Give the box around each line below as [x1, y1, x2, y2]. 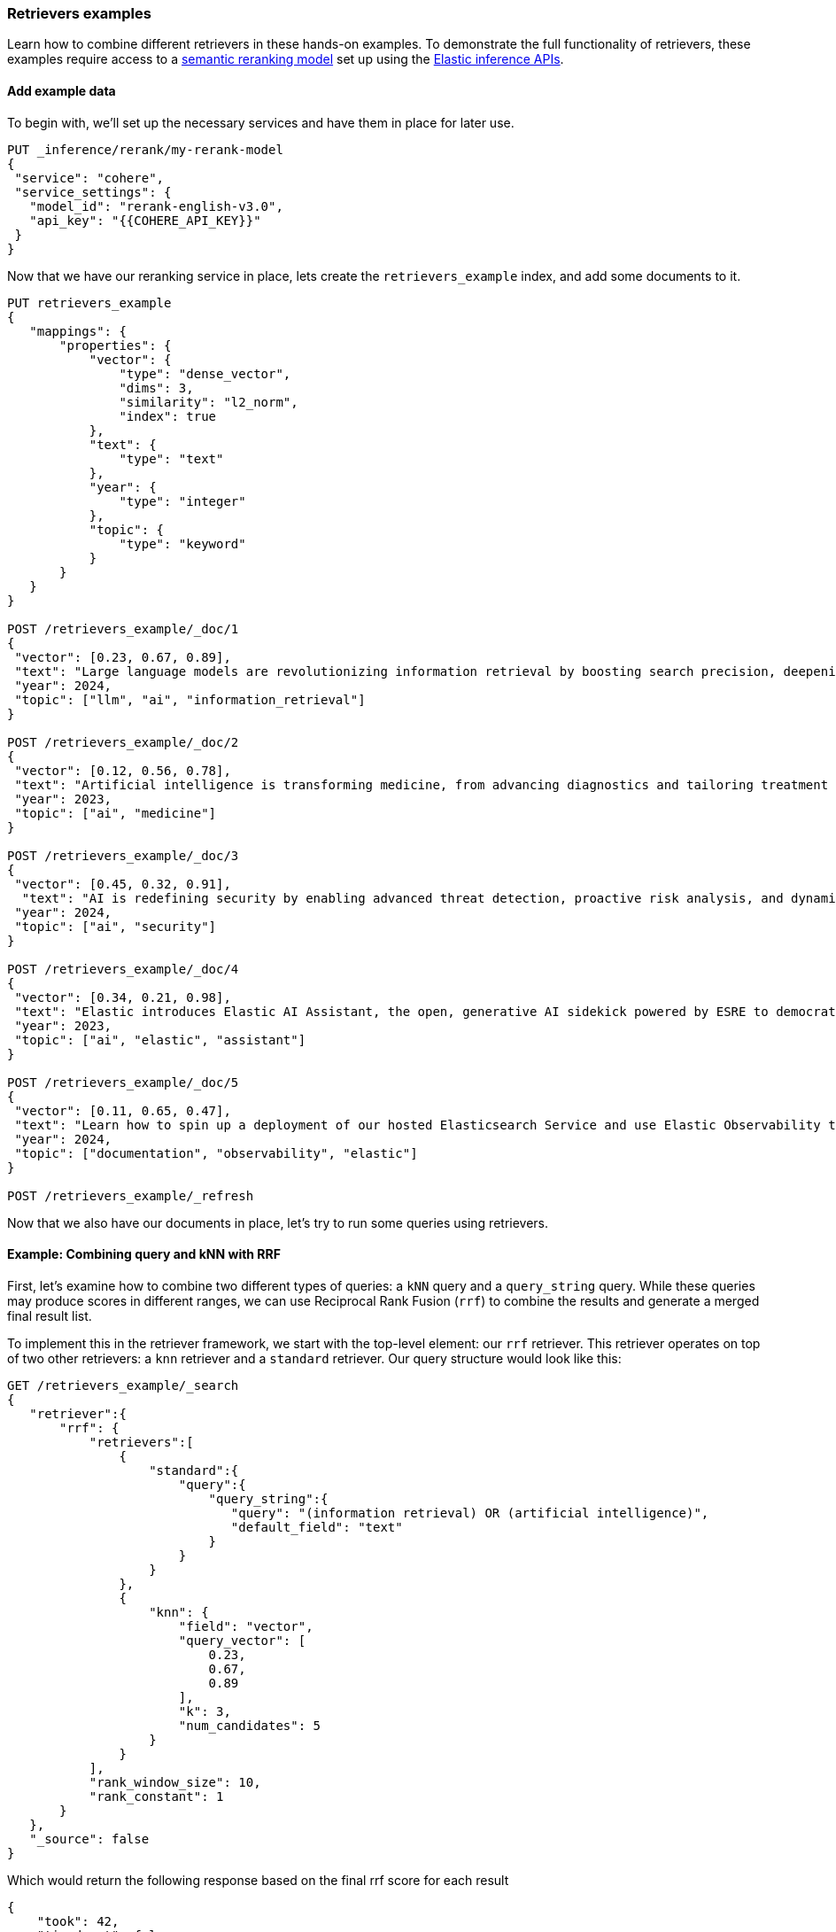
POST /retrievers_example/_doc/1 [7, 621, 239, 636]
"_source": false [29, 1831, 150, 1846]
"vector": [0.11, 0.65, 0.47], [14, 1103, 231, 1118]
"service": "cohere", [14, 170, 165, 185]
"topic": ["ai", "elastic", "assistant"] [14, 1032, 306, 1047]
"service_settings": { [14, 184, 172, 199]
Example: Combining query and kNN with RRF [7, 1246, 281, 1262]
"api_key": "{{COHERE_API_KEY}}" [29, 213, 261, 228]
